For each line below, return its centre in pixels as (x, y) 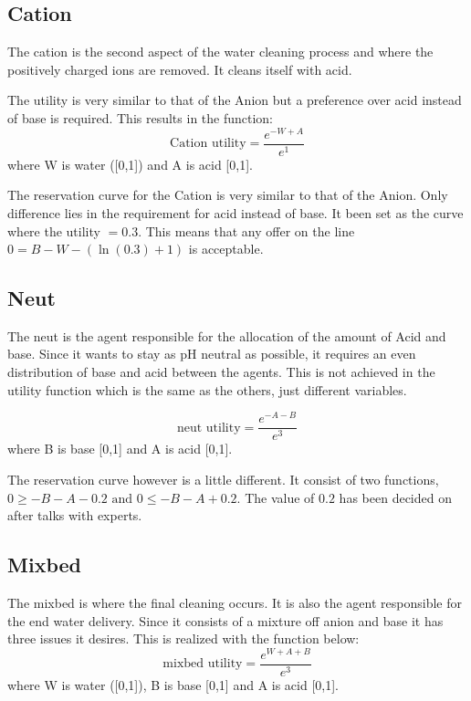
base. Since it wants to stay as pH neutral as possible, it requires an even (212, 354)
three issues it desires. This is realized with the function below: (183, 638)
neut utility (209, 428)
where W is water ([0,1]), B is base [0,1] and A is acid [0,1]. (173, 684)
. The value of (276, 497)
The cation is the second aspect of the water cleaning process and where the (220, 52)
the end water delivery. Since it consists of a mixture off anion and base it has (225, 620)
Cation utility (208, 144)
